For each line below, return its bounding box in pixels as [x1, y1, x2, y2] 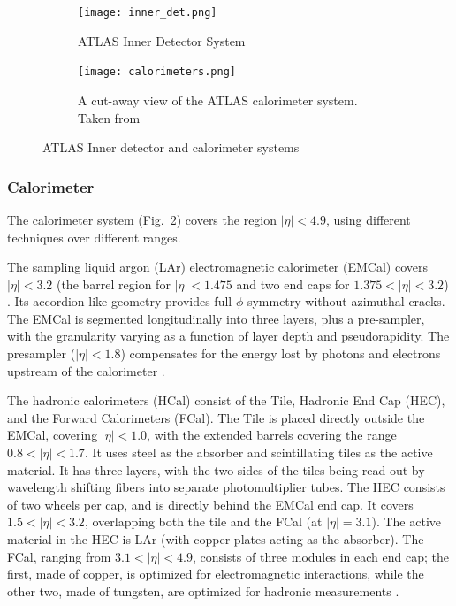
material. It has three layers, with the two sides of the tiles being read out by [7, 460, 425, 479]
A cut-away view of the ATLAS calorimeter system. [78, 90, 358, 109]
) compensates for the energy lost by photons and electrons [120, 344, 441, 363]
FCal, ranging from [7, 547, 111, 565]
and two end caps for [236, 274, 350, 293]
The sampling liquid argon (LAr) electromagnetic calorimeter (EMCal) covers [7, 257, 428, 276]
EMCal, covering [7, 426, 98, 444]
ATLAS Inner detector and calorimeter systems [42, 138, 300, 157]
